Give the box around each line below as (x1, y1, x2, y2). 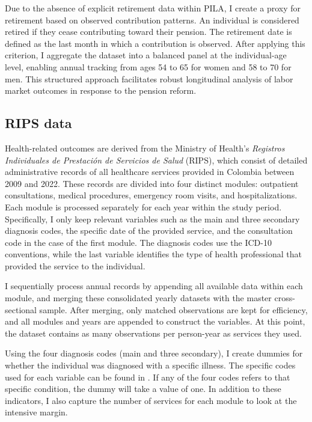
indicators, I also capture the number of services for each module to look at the (5, 394, 297, 406)
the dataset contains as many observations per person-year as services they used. (5, 326, 302, 339)
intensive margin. (5, 406, 68, 418)
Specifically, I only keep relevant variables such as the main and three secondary (5, 212, 300, 225)
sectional (5, 303, 37, 316)
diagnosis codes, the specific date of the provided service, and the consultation (5, 224, 293, 237)
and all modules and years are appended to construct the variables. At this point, (5, 315, 305, 328)
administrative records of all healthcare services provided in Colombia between (5, 165, 295, 178)
